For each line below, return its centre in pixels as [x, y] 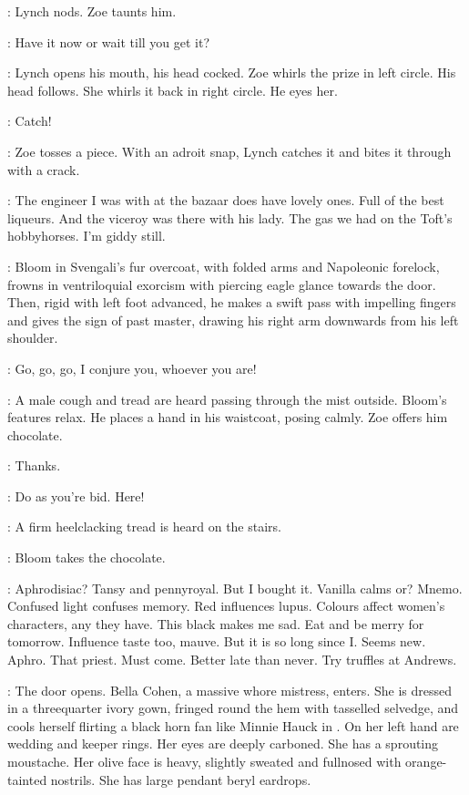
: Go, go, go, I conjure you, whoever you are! [132, 368]
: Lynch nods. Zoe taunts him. [92, 11]
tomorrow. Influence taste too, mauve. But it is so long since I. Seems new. [217, 641]
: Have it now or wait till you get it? [109, 41]
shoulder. [33, 338]
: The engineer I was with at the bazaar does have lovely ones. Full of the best [226, 200]
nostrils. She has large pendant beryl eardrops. [181, 779]
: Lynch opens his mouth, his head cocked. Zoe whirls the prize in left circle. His [232, 72]
